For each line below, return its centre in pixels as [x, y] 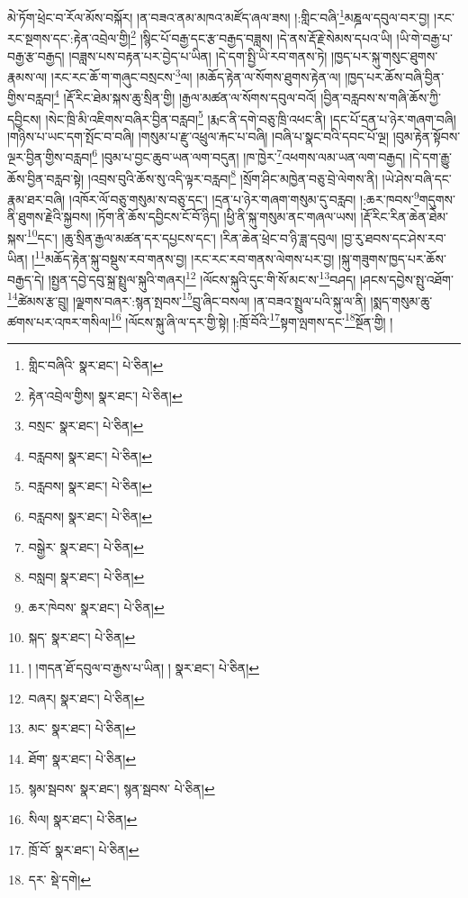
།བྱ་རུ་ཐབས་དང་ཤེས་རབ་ [394, 237]
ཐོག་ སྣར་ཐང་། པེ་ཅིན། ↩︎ [82, 758]
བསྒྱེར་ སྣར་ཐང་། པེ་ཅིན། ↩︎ [86, 546]
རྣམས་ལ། [27, 76]
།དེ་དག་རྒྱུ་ [431, 157]
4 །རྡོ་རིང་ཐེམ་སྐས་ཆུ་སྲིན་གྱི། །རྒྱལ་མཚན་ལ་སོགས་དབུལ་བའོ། [185, 96]
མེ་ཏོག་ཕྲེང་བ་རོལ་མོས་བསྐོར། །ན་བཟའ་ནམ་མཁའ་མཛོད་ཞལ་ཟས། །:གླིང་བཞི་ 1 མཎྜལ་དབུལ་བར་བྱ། [219, 16]
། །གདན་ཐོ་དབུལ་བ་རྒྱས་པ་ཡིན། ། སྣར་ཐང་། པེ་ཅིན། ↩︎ [144, 667]
